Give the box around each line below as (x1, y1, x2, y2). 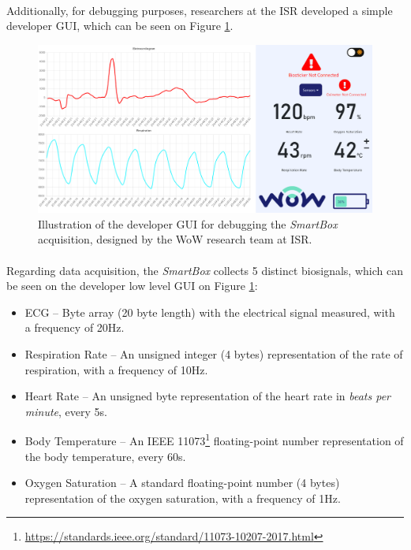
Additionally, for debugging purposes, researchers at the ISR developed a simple (6, 2, 393, 18)
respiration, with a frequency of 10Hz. (24, 361, 208, 377)
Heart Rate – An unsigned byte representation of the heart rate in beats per (24, 388, 391, 404)
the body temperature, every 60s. (24, 448, 186, 464)
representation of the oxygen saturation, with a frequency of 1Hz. (24, 489, 341, 506)
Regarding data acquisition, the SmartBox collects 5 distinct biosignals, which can (6, 262, 403, 278)
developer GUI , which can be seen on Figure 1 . (6, 17, 234, 34)
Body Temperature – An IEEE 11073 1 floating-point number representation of (24, 430, 404, 448)
